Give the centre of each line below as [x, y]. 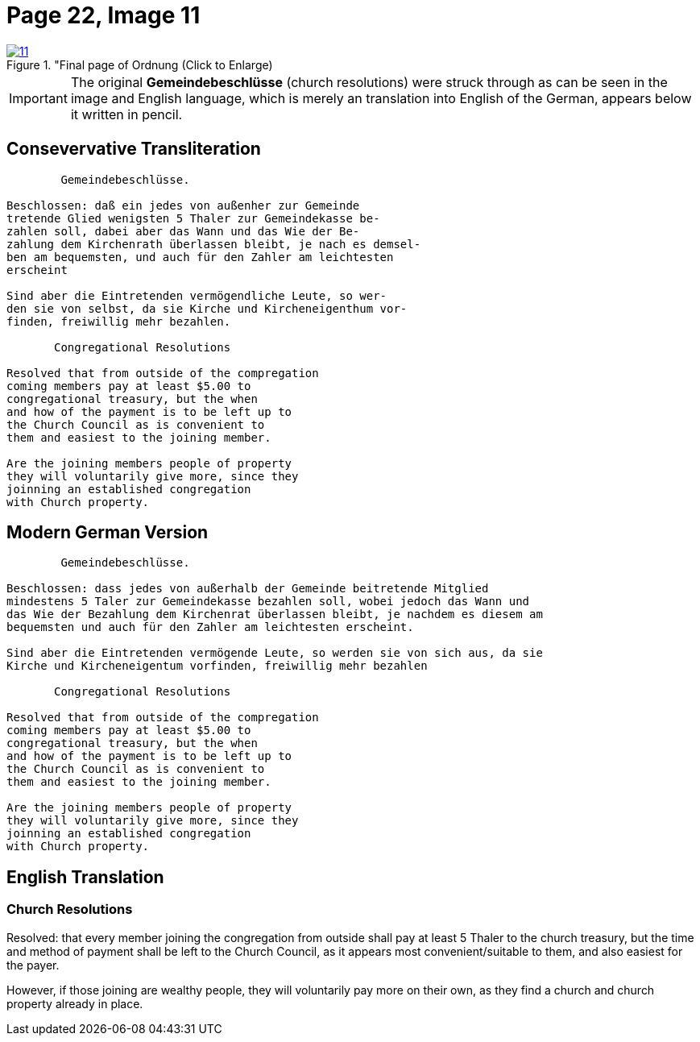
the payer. [33, 965]
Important [38, 98]
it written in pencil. [126, 114]
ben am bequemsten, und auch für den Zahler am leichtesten [200, 257]
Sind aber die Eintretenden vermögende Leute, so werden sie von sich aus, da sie [275, 653]
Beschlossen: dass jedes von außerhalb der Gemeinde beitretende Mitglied [248, 589]
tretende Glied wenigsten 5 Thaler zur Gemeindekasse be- [193, 218]
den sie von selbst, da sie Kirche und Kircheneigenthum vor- [207, 308]
